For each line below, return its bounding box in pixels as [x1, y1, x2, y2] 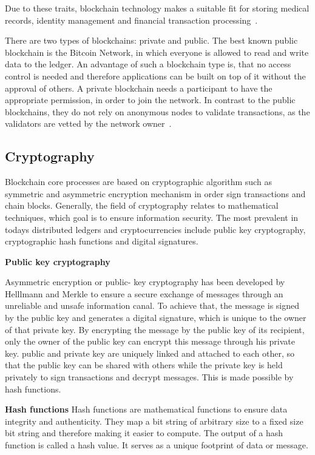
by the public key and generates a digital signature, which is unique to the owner [5, 311, 307, 324]
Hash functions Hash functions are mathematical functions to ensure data [5, 403, 288, 416]
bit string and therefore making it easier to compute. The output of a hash [5, 426, 283, 439]
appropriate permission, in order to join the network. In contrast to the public [5, 93, 296, 106]
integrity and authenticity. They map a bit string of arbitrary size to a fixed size [5, 414, 303, 427]
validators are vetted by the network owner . [5, 117, 172, 130]
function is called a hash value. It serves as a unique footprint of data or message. [5, 439, 308, 451]
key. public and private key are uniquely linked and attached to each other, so [5, 346, 294, 359]
